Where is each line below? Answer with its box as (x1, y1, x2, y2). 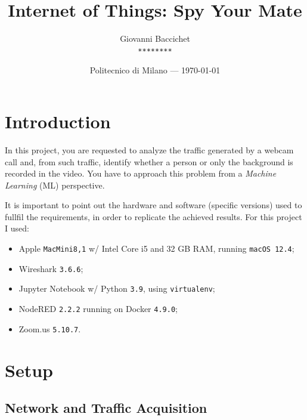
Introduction (5, 109, 111, 133)
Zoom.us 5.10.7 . (18, 322, 81, 335)
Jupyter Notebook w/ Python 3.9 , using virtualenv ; (18, 282, 215, 295)
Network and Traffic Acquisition (5, 399, 207, 417)
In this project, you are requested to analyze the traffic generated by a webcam (5, 143, 294, 156)
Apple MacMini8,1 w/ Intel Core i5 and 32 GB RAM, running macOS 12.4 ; (18, 242, 294, 255)
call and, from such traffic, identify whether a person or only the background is (5, 155, 293, 168)
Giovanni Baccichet (120, 32, 190, 45)
